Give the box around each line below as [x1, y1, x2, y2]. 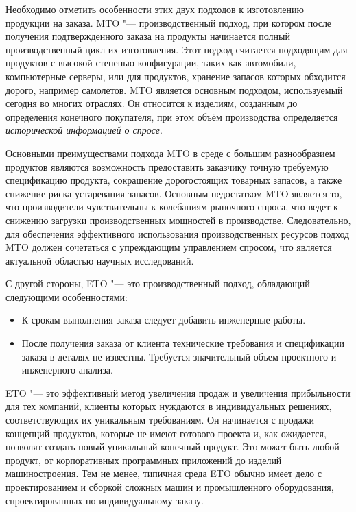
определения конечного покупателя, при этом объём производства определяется [5, 109, 338, 123]
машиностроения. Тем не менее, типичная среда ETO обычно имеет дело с [5, 466, 322, 480]
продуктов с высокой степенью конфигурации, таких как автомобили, [5, 56, 296, 70]
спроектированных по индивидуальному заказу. [5, 493, 204, 507]
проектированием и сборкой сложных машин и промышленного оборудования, [5, 480, 334, 493]
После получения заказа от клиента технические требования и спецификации [21, 336, 345, 350]
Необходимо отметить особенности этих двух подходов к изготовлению [5, 2, 304, 16]
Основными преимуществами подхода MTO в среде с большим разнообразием [5, 145, 335, 160]
